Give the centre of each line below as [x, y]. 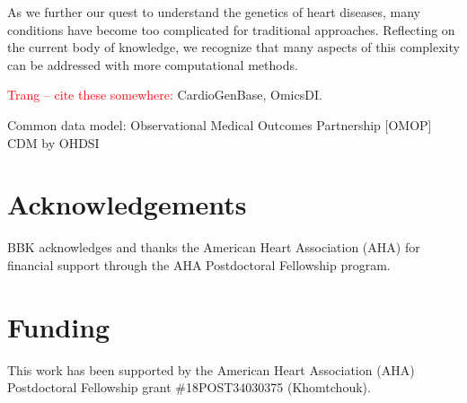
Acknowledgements [127, 204]
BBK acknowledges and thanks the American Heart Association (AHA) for [214, 247]
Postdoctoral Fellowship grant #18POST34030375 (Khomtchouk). [189, 387]
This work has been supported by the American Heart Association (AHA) [211, 369]
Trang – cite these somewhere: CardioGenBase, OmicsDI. [165, 95]
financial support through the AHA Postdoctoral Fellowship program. [199, 264]
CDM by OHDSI [53, 142]
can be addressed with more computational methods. [153, 64]
